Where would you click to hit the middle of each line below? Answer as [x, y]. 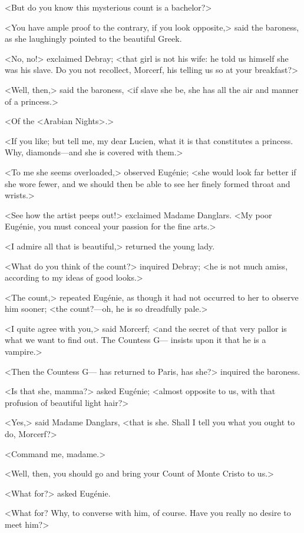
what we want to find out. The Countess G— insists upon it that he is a [136, 340]
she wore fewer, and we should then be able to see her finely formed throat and [148, 183]
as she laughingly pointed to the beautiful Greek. [93, 39]
